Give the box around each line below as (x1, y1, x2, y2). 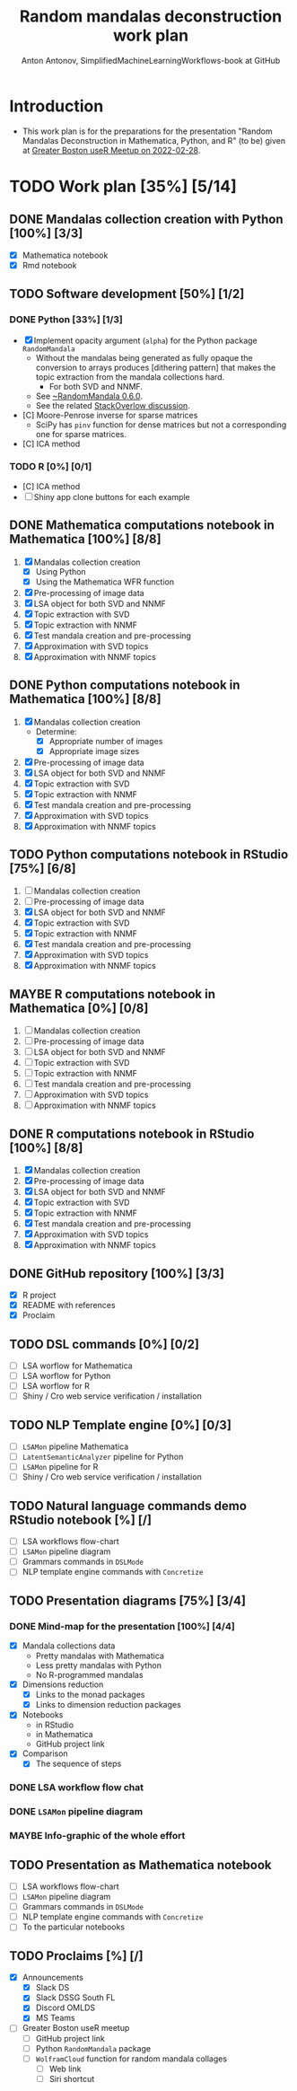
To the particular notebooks (22, 1921, 126, 1932)
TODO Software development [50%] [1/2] (9, 286, 245, 302)
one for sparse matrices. (35, 428, 127, 439)
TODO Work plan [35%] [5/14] (9, 176, 237, 197)
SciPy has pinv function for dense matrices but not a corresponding (35, 419, 287, 430)
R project (22, 1289, 57, 1300)
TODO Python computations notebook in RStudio (9, 847, 289, 863)
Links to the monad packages (35, 1690, 145, 1700)
